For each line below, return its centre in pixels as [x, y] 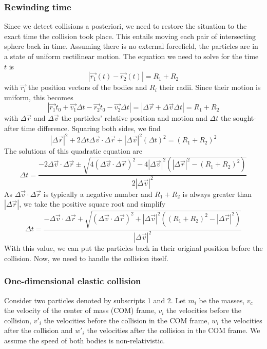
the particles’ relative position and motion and [134, 118]
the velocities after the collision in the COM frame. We [174, 330]
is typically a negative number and [98, 194]
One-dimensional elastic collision [73, 281]
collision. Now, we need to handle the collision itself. [86, 258]
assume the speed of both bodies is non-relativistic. [85, 340]
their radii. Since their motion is [210, 87]
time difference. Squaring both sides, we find [91, 128]
